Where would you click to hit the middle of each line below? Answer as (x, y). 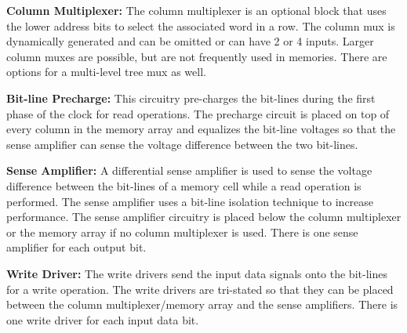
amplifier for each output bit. (76, 247)
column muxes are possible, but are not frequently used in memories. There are (197, 56)
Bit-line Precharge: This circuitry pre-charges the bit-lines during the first (191, 98)
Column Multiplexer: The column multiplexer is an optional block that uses (196, 10)
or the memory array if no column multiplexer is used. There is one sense (182, 232)
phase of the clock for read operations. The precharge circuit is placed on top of (198, 113)
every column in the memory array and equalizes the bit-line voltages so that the (201, 129)
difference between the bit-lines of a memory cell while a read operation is (184, 185)
